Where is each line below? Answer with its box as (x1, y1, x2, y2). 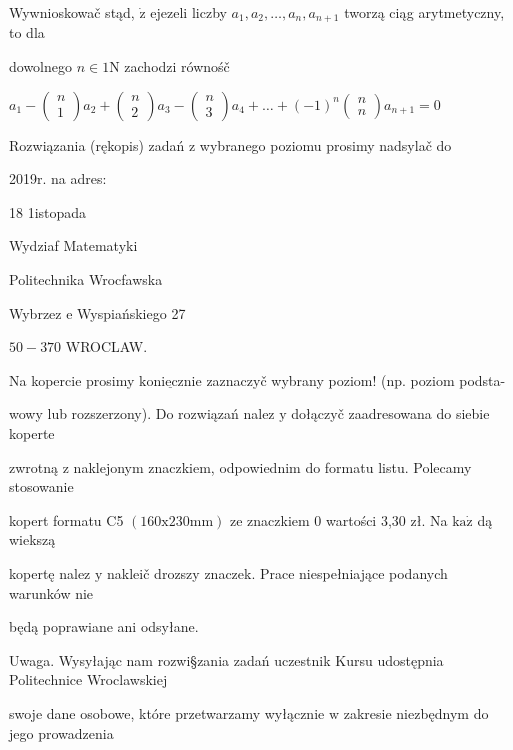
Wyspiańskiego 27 (77, 302, 186, 323)
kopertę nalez (9, 562, 91, 583)
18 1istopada (9, 201, 87, 222)
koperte (9, 422, 55, 443)
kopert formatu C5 (9, 509, 124, 530)
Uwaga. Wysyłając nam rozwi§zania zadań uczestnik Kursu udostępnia (9, 649, 444, 670)
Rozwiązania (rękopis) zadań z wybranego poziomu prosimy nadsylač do (9, 134, 452, 155)
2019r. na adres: (9, 168, 107, 189)
